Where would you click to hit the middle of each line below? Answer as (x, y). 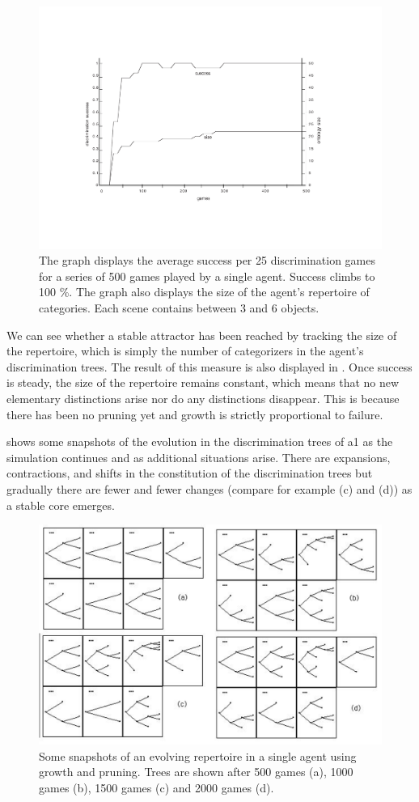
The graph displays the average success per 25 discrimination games (207, 260)
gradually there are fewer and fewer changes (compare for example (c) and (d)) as (209, 488)
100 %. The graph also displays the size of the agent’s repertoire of (204, 292)
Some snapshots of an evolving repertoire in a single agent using (198, 755)
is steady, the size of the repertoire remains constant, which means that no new (203, 382)
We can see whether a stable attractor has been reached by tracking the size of (202, 335)
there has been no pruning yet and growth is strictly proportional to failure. (195, 414)
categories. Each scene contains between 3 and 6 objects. (179, 308)
